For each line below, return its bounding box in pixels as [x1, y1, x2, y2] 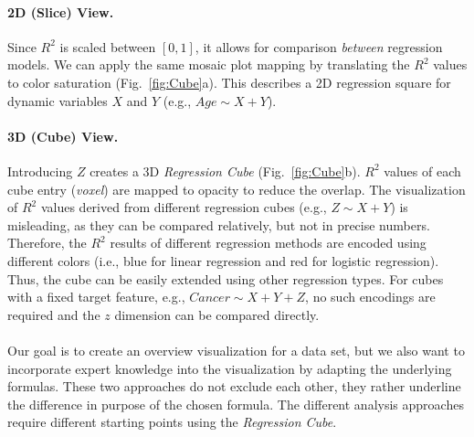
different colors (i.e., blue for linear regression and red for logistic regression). [7, 250, 439, 270]
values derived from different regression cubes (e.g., [40, 197, 327, 217]
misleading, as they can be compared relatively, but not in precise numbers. [7, 215, 430, 234]
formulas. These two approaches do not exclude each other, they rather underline [7, 377, 461, 396]
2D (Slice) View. [7, 2, 114, 21]
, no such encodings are [305, 287, 436, 306]
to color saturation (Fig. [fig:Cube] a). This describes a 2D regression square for [7, 72, 451, 91]
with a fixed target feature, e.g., [7, 287, 185, 306]
